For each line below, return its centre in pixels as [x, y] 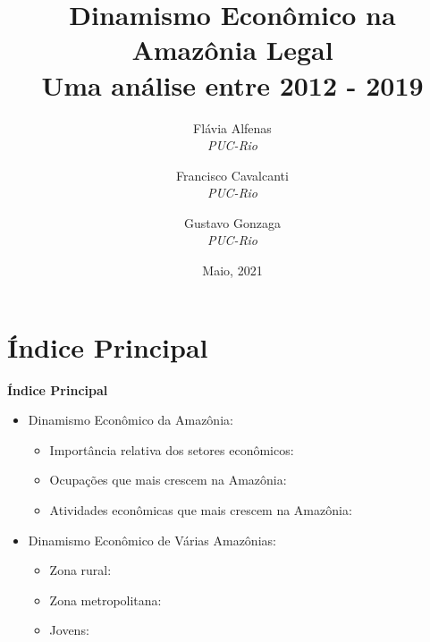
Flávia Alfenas [232, 127]
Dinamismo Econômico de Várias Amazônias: [152, 540]
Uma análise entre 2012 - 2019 [232, 84]
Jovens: [69, 630]
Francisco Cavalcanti [232, 175]
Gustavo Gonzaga [232, 222]
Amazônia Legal [232, 50]
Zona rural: [80, 570]
